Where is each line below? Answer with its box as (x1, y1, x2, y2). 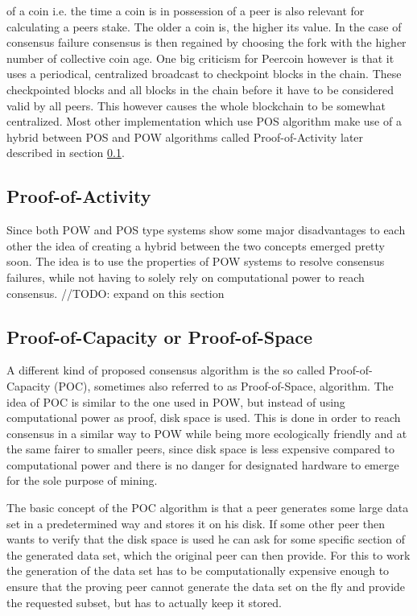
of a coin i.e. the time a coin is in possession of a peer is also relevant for (6, 2, 365, 19)
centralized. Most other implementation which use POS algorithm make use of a (6, 113, 402, 130)
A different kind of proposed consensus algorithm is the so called (6, 362, 325, 378)
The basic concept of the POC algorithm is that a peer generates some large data (6, 499, 409, 516)
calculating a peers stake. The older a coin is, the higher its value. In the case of (6, 18, 402, 35)
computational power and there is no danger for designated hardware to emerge (6, 456, 399, 473)
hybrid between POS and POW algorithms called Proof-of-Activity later (6, 128, 364, 145)
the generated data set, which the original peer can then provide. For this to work (6, 546, 411, 563)
